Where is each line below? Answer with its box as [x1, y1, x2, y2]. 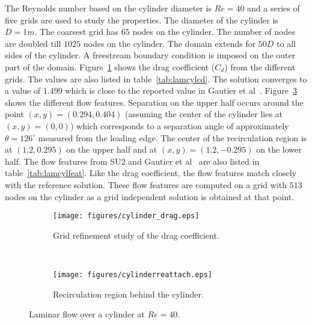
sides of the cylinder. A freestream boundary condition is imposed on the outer [5, 49, 296, 61]
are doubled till [5, 37, 61, 49]
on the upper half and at [66, 143, 158, 156]
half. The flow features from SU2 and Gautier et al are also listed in [5, 154, 260, 167]
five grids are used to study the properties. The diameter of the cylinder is [5, 13, 278, 26]
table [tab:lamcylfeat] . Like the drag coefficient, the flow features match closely [5, 167, 296, 179]
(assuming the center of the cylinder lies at [125, 108, 283, 120]
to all [277, 37, 296, 49]
